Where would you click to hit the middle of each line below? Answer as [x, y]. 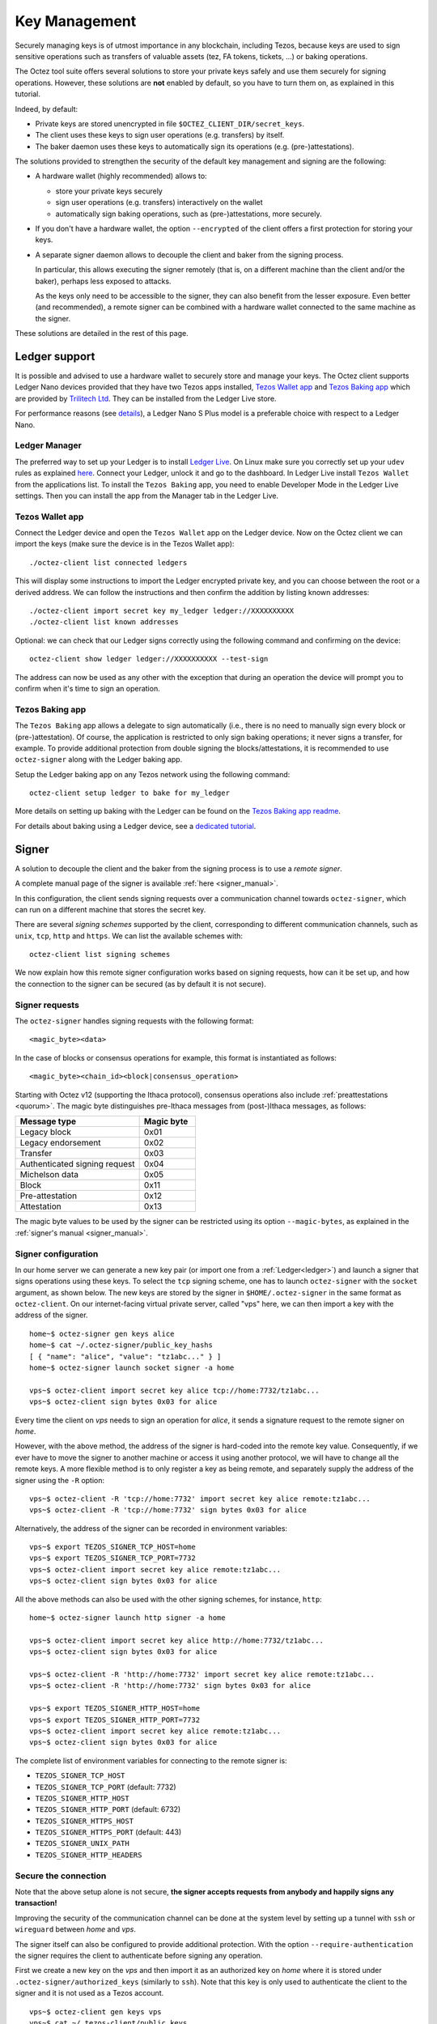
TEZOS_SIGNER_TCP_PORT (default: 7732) [106, 1787]
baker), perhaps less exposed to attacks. [103, 281]
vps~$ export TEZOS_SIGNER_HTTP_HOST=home [115, 1709]
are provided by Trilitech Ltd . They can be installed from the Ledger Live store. [146, 398]
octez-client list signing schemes [100, 955]
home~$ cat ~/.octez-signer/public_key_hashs [121, 1345]
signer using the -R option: [60, 1480]
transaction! [36, 1903]
